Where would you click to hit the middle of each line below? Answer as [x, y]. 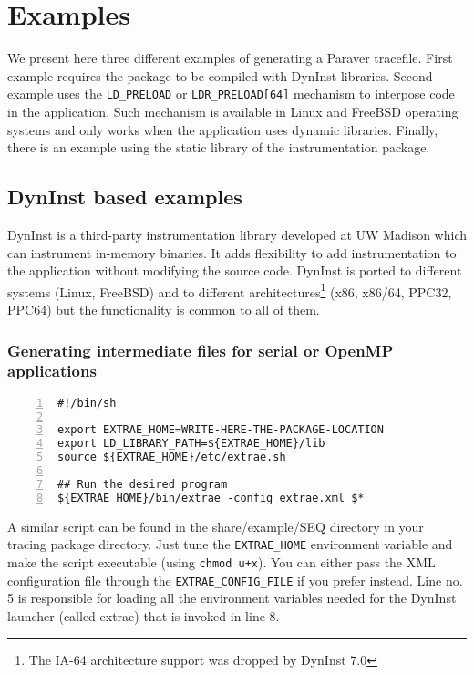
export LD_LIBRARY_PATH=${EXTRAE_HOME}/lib [191, 444]
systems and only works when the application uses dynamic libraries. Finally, [223, 129]
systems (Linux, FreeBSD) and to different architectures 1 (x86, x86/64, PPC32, [230, 290]
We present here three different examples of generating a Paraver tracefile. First [230, 58]
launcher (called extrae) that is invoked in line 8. [144, 615]
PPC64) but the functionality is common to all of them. [164, 309]
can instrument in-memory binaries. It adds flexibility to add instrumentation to [232, 252]
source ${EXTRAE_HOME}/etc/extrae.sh [172, 457]
